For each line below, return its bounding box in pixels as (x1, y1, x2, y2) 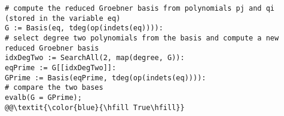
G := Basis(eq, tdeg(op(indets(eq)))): (5, 24, 163, 33)
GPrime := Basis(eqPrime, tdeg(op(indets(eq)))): (5, 73, 206, 82)
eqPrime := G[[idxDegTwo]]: (5, 63, 117, 72)
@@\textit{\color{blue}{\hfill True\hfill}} (5, 103, 185, 112)
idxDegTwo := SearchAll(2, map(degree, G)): (5, 54, 185, 62)
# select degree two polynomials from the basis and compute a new (5, 33, 279, 42)
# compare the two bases (5, 83, 103, 92)
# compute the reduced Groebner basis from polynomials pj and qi (5, 4, 275, 12)
